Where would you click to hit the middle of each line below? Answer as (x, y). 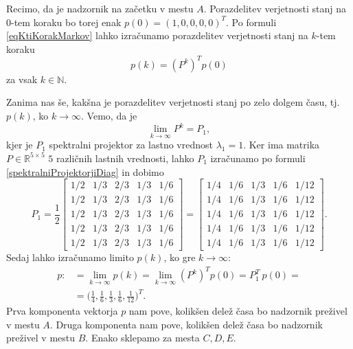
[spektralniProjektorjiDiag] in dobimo (85, 171)
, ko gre (180, 257)
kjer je (20, 145)
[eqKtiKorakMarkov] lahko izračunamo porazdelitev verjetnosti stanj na (157, 35)
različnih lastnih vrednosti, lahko (125, 158)
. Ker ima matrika (282, 145)
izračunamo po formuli (258, 158)
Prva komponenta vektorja (62, 311)
